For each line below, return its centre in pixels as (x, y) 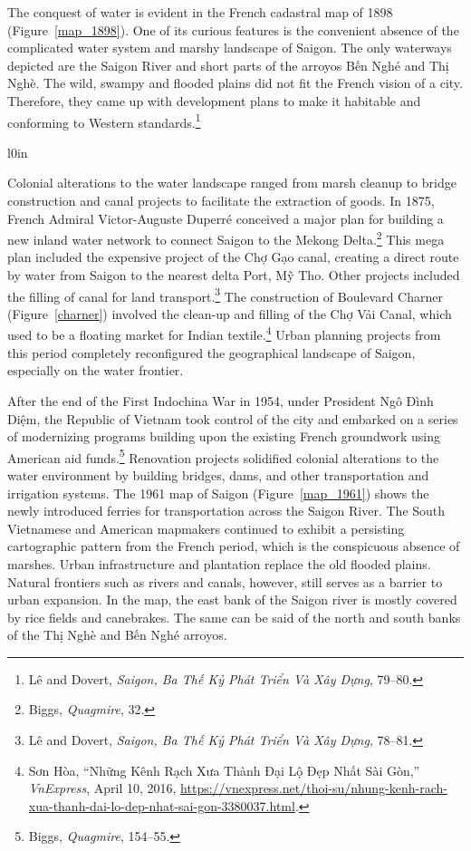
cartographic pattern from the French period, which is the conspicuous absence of (234, 546)
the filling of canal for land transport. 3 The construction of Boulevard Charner (225, 295)
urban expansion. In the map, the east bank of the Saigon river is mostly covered (232, 600)
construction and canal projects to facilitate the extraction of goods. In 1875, (221, 200)
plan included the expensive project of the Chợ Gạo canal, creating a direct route (233, 257)
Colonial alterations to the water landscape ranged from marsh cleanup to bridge (232, 183)
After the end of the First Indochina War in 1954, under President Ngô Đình (221, 400)
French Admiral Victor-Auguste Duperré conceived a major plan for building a (226, 218)
